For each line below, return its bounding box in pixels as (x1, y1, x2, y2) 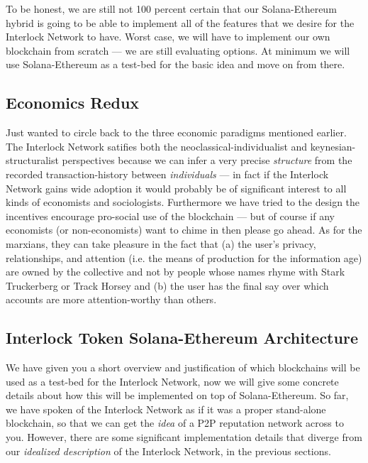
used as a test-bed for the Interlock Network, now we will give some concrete (6, 374, 339, 388)
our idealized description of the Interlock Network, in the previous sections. (6, 443, 331, 458)
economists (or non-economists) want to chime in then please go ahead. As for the (6, 222, 362, 237)
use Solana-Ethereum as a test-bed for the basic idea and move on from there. (6, 57, 345, 72)
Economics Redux (6, 92, 140, 114)
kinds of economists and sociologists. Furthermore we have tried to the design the (6, 195, 360, 209)
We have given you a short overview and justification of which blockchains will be (6, 360, 360, 375)
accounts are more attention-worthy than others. (6, 292, 217, 307)
